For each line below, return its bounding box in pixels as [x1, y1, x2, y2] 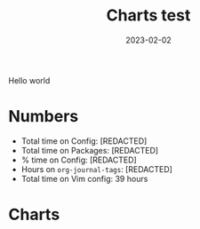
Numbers [8, 107, 79, 127]
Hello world [8, 75, 51, 85]
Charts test [106, 5, 191, 26]
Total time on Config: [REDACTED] [20, 135, 148, 146]
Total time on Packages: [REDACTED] [20, 145, 159, 155]
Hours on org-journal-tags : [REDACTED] [20, 163, 172, 174]
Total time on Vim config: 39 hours [20, 173, 148, 184]
